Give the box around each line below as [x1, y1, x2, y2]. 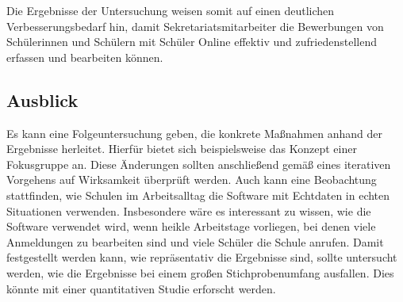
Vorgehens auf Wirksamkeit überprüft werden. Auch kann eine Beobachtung [6, 171, 377, 188]
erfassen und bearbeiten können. [6, 48, 163, 65]
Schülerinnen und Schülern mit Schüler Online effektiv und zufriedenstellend [6, 33, 377, 50]
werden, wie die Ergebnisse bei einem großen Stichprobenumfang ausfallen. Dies [6, 264, 394, 281]
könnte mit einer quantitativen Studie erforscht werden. [6, 280, 276, 296]
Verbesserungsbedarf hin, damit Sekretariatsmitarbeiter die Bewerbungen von [6, 17, 384, 34]
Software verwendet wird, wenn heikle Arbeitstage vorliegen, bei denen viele [6, 218, 376, 235]
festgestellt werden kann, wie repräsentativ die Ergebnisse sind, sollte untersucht [6, 249, 397, 266]
